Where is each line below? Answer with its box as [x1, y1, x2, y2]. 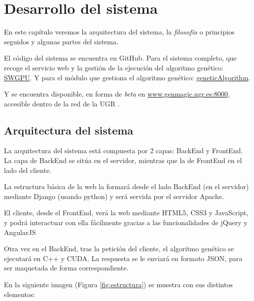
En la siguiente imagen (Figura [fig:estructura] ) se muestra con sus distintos [4, 279, 233, 290]
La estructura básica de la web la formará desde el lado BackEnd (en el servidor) [4, 181, 249, 192]
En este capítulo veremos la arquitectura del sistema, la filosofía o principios [4, 27, 235, 37]
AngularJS [4, 227, 36, 237]
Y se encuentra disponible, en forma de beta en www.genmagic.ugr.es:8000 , [4, 89, 230, 99]
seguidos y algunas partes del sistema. [4, 36, 118, 46]
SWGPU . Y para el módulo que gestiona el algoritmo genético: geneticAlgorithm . [4, 72, 251, 82]
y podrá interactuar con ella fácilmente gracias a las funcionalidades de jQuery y [4, 217, 248, 228]
